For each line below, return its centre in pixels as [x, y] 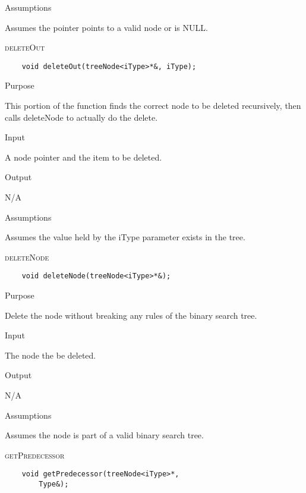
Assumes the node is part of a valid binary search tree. [104, 435]
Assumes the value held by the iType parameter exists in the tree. [125, 237]
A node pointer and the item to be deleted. [83, 157]
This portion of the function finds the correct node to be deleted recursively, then [153, 106]
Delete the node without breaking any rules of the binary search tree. [131, 315]
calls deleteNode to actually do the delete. [81, 117]
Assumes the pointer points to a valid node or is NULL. [106, 27]
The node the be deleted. [51, 355]
